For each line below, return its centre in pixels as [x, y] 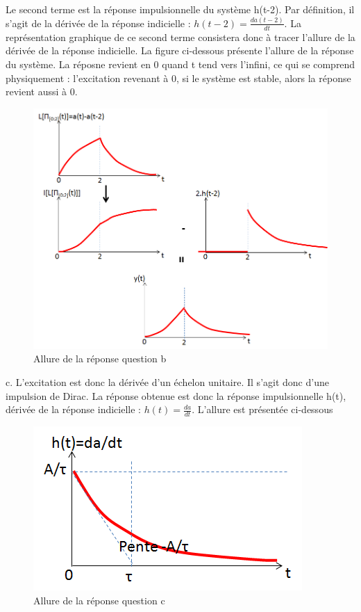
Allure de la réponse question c [99, 600]
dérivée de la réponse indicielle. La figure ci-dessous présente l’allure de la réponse [180, 50]
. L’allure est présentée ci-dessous [262, 409]
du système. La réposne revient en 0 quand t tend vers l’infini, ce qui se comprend [180, 64]
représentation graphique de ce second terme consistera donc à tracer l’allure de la [180, 37]
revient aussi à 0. [42, 91]
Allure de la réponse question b [100, 359]
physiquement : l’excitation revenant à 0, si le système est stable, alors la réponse [178, 78]
